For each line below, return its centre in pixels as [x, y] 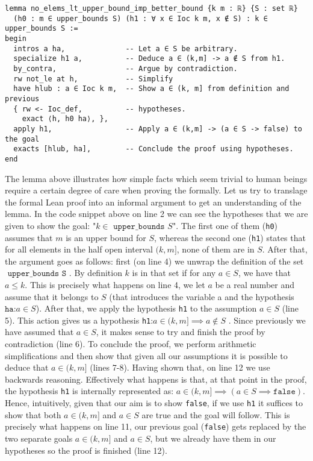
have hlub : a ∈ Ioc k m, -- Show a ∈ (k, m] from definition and [151, 89]
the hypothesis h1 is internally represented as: [89, 391]
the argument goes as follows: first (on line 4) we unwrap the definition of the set [154, 261]
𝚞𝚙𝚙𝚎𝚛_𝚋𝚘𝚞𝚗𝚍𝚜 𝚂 [37, 274]
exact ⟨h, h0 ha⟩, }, [65, 119]
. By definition [95, 273]
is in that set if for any [174, 273]
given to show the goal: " [51, 225]
